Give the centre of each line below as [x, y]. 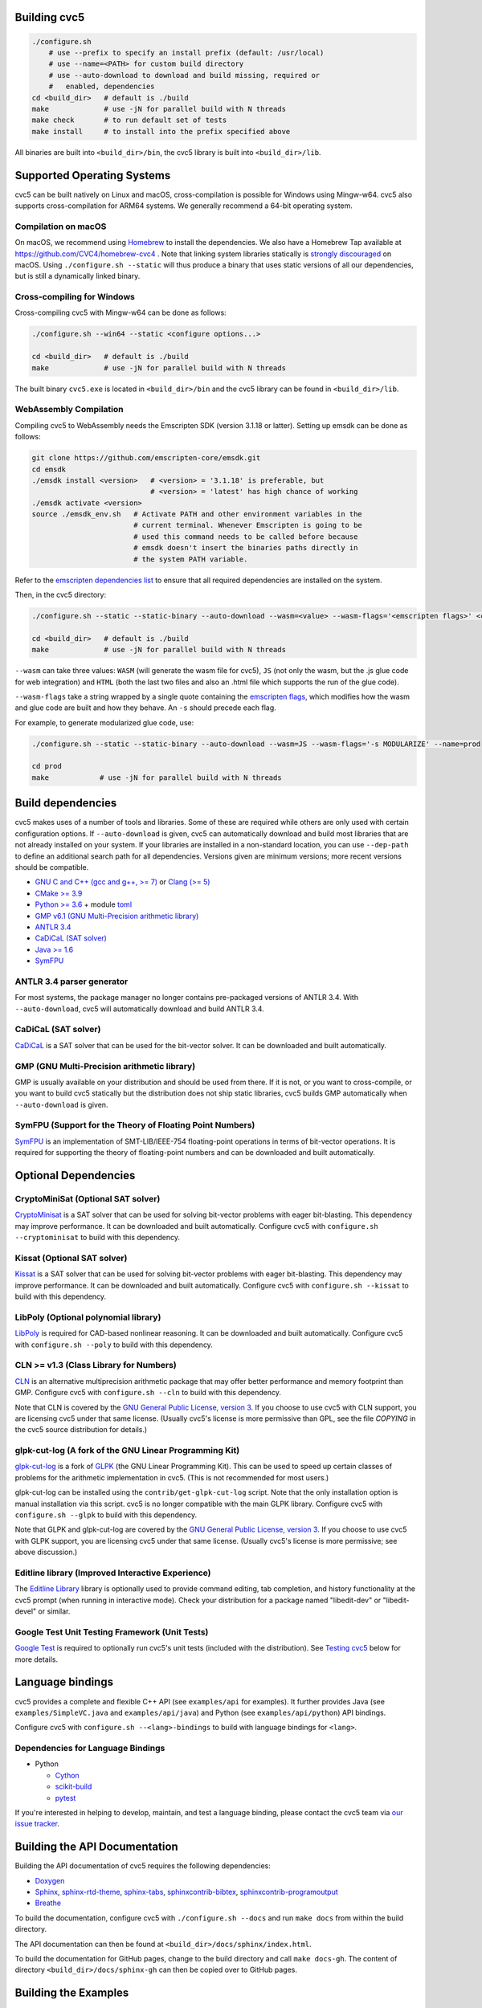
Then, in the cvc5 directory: [61, 595]
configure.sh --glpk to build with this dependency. [106, 1515]
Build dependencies [66, 803]
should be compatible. [52, 867]
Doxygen [50, 1880]
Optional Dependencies [75, 1175]
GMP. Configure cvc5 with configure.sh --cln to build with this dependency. [148, 1393]
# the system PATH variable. [190, 559]
